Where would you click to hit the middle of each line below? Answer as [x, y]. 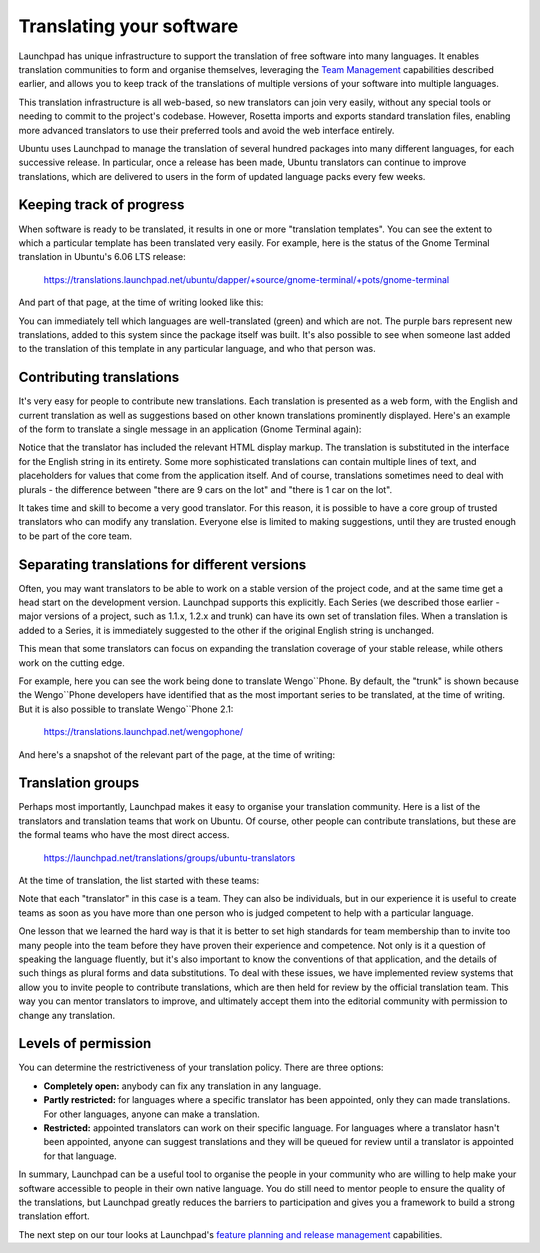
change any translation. [67, 1015]
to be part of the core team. [75, 536]
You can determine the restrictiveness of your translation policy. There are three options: [201, 1067]
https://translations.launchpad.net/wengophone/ [143, 732]
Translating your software [128, 26]
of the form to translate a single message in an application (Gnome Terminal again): [190, 429]
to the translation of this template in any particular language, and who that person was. [197, 349]
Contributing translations [99, 377]
